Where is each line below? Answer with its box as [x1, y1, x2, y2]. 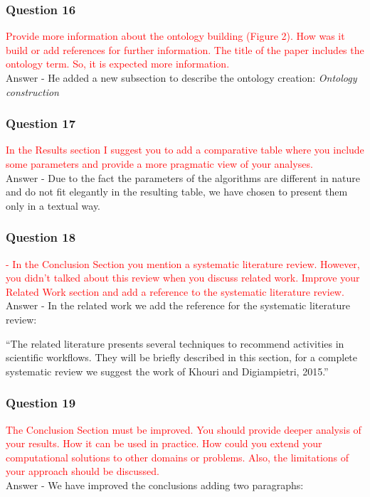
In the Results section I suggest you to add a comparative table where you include [6, 142, 364, 157]
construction [6, 84, 59, 99]
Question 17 [6, 114, 76, 132]
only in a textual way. [6, 198, 101, 213]
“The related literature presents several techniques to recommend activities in [6, 336, 344, 351]
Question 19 [6, 394, 76, 412]
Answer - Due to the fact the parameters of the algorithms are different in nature [6, 170, 361, 185]
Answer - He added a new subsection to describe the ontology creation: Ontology [6, 70, 357, 85]
